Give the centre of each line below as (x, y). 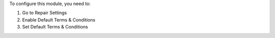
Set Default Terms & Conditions (55, 27)
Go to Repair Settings (45, 13)
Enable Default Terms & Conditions (59, 19)
